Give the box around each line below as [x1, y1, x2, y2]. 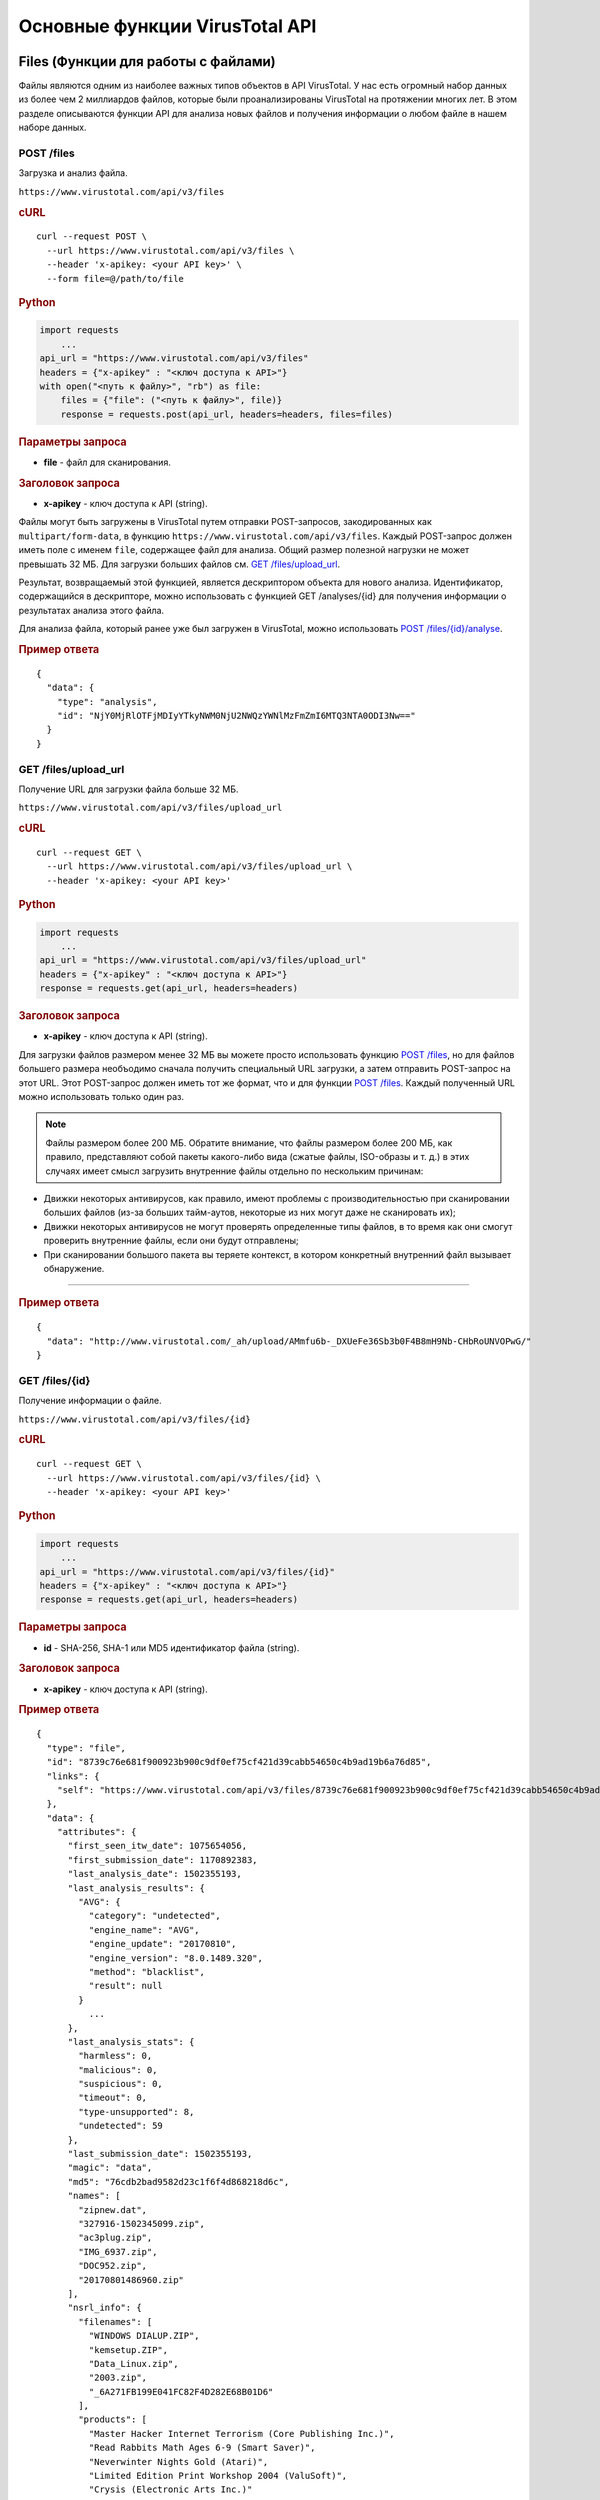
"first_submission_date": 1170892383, [67, 1854, 259, 1865]
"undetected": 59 [78, 2120, 164, 2132]
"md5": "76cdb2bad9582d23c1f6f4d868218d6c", [67, 2176, 290, 2187]
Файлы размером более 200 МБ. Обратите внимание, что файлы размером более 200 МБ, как [45, 1136, 453, 1149]
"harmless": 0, [78, 2050, 153, 2062]
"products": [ [78, 2414, 148, 2425]
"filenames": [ [78, 2316, 153, 2327]
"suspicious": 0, [78, 2078, 164, 2090]
